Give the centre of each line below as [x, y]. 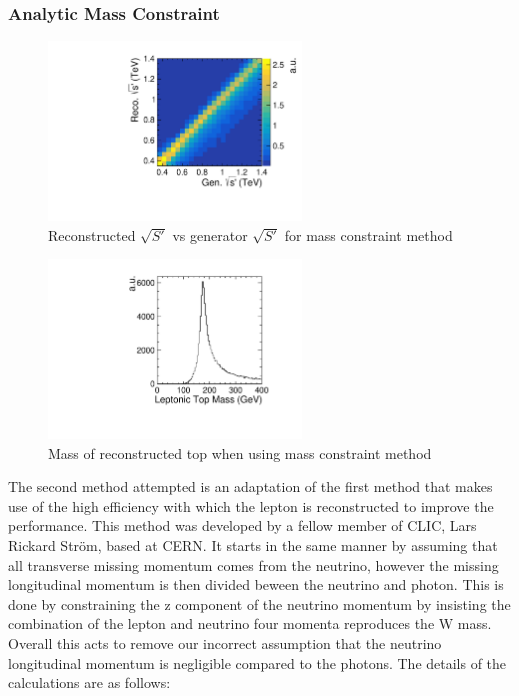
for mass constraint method [368, 234]
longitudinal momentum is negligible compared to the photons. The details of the [257, 662]
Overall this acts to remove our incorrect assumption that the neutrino [225, 642]
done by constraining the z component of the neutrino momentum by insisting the [259, 603]
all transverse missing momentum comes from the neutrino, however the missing [253, 564]
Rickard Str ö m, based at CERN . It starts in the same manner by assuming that [253, 544]
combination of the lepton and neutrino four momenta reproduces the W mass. [250, 623]
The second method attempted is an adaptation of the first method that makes [250, 486]
